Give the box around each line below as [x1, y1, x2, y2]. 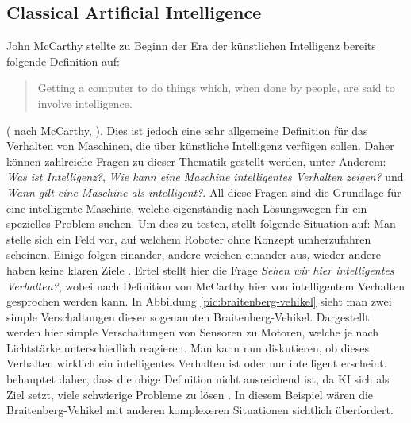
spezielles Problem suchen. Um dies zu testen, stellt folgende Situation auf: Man [6, 215, 396, 232]
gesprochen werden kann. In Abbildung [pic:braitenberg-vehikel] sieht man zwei [6, 293, 392, 310]
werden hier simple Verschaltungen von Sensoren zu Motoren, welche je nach [6, 324, 379, 340]
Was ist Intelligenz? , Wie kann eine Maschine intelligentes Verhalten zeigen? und [6, 168, 404, 185]
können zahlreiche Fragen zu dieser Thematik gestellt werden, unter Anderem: [6, 152, 386, 169]
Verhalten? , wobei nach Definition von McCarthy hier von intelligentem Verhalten [6, 277, 405, 294]
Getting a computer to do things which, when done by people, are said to [37, 79, 395, 96]
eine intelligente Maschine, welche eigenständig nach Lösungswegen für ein [6, 199, 367, 216]
